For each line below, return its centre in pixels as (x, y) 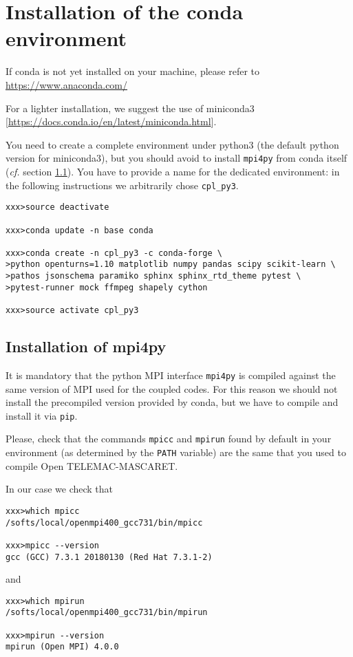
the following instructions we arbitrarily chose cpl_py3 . (122, 185)
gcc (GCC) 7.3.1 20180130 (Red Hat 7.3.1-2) (109, 557)
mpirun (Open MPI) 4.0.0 (62, 647)
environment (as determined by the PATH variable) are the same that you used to (176, 452)
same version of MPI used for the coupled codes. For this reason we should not (172, 388)
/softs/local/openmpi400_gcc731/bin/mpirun (107, 613)
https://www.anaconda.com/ (67, 84)
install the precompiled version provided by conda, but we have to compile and (172, 402)
